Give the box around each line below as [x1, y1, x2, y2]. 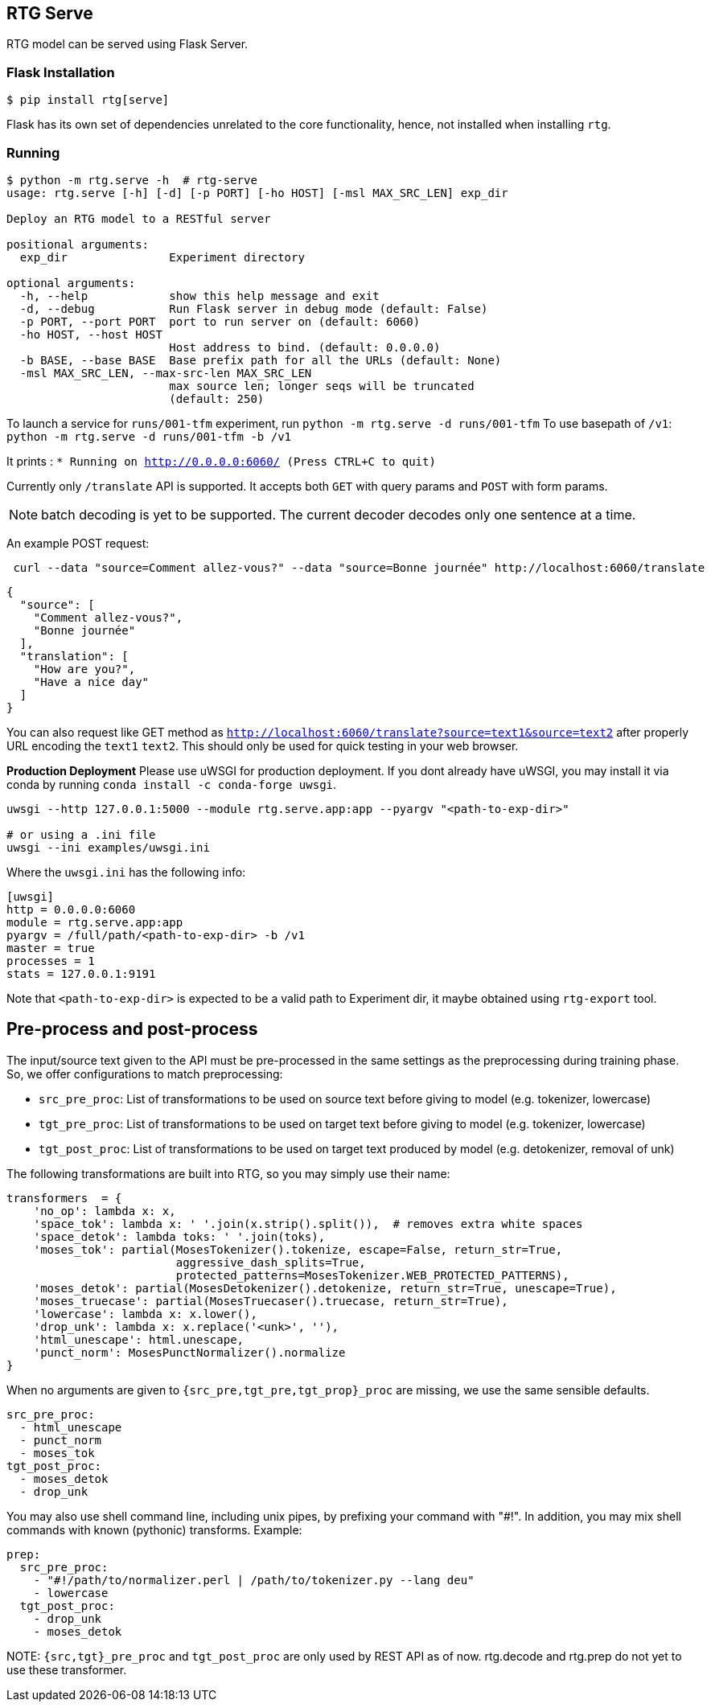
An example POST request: [6, 536, 150, 550]
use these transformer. [6, 1662, 127, 1677]
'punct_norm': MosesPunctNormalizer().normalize [33, 1345, 346, 1359]
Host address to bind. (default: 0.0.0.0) [169, 340, 441, 354]
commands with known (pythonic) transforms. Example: [6, 1522, 302, 1537]
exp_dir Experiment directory [19, 250, 305, 264]
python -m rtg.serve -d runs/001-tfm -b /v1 [6, 429, 292, 443]
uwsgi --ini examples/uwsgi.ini [6, 840, 210, 854]
